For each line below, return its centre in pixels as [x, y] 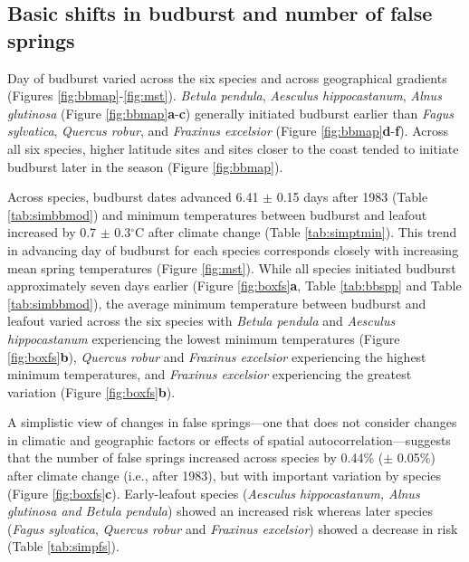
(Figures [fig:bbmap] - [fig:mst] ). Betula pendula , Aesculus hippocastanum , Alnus [225, 95]
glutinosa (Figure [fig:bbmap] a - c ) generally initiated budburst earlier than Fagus [230, 113]
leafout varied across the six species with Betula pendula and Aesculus [201, 321]
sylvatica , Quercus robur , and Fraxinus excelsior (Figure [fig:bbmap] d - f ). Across [228, 131]
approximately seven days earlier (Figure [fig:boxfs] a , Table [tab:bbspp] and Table [234, 286]
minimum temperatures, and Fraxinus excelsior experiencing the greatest [210, 374]
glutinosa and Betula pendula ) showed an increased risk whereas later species [220, 511]
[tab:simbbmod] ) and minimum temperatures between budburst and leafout [217, 214]
